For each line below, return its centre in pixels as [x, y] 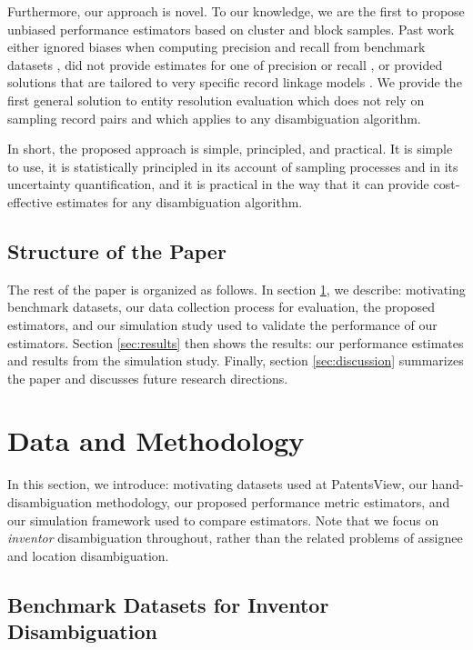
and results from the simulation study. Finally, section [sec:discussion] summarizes [236, 360]
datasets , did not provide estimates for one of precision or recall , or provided [225, 64]
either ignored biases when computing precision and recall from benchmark [216, 47]
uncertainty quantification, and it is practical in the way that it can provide [218, 184]
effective [30, 201]
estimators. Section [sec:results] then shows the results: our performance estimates [236, 342]
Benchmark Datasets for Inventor [168, 604]
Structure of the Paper [117, 250]
